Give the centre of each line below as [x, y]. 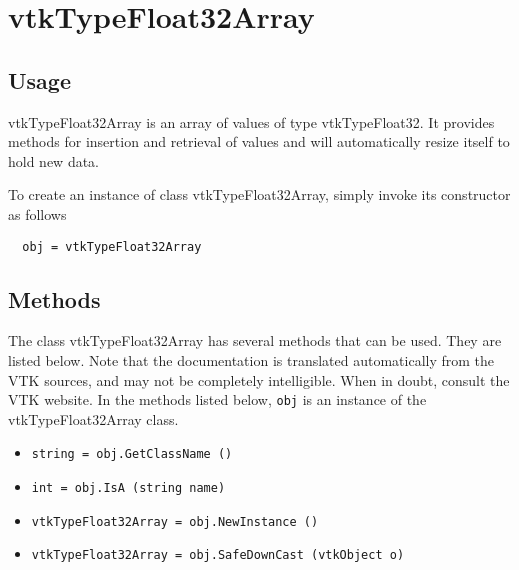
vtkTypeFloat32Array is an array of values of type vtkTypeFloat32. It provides [251, 121]
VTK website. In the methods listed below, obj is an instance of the [217, 399]
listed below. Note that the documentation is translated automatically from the [251, 360]
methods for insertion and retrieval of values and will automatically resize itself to [259, 141]
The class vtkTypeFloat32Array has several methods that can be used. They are [255, 340]
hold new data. [54, 160]
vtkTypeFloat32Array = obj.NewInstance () [175, 521]
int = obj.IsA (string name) [128, 488]
